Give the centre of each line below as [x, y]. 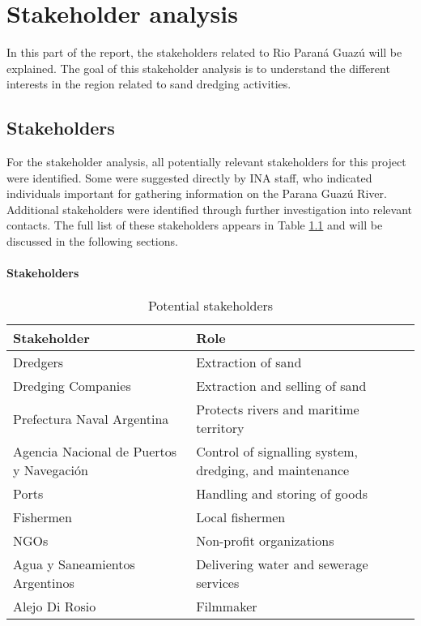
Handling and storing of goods [282, 494]
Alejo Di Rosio [55, 607]
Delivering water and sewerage [282, 564]
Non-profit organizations [265, 541]
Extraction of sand [249, 362]
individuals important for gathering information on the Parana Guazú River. [197, 193]
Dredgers [38, 362]
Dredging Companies [72, 386]
